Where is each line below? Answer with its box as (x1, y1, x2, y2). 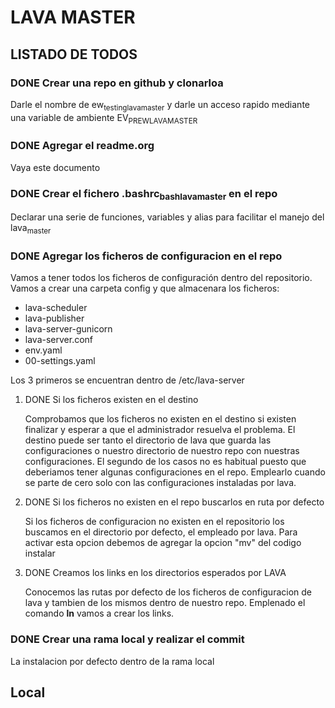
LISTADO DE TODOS (10, 46, 138, 63)
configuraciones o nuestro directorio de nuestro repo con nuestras (24, 445, 300, 457)
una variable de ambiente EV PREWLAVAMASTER (10, 111, 198, 126)
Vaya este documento (10, 161, 101, 173)
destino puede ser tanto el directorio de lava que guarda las (24, 434, 272, 446)
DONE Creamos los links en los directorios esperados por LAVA (24, 567, 287, 579)
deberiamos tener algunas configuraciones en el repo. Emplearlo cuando (24, 466, 326, 478)
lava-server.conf (24, 334, 94, 346)
